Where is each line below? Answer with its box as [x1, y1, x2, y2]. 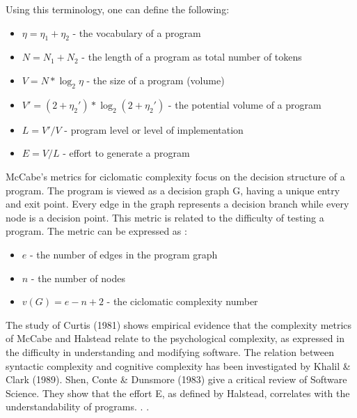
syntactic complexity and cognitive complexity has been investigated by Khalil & [6, 358, 351, 373]
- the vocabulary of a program [72, 25, 201, 40]
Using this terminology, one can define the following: [6, 2, 230, 16]
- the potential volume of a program [168, 97, 322, 111]
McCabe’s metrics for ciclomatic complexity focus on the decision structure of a [6, 169, 345, 183]
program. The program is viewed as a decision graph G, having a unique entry [6, 183, 340, 197]
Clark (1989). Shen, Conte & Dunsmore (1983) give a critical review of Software [6, 372, 347, 387]
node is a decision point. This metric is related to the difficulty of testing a [6, 210, 324, 224]
